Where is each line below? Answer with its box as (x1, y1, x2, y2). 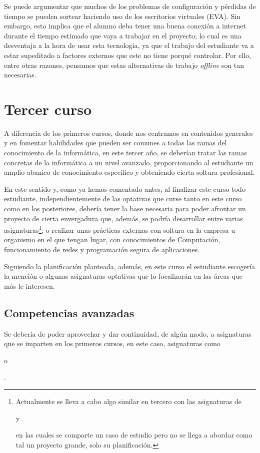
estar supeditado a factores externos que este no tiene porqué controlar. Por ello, (4, 49, 251, 60)
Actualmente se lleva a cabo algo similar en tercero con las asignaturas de (15, 396, 241, 407)
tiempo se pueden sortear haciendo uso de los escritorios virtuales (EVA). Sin (4, 10, 241, 21)
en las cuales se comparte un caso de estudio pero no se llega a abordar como (15, 430, 252, 440)
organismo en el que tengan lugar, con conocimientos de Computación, (4, 234, 220, 245)
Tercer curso (4, 98, 92, 119)
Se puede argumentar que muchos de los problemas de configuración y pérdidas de (4, 1, 256, 11)
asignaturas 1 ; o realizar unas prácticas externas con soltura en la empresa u (4, 223, 235, 235)
